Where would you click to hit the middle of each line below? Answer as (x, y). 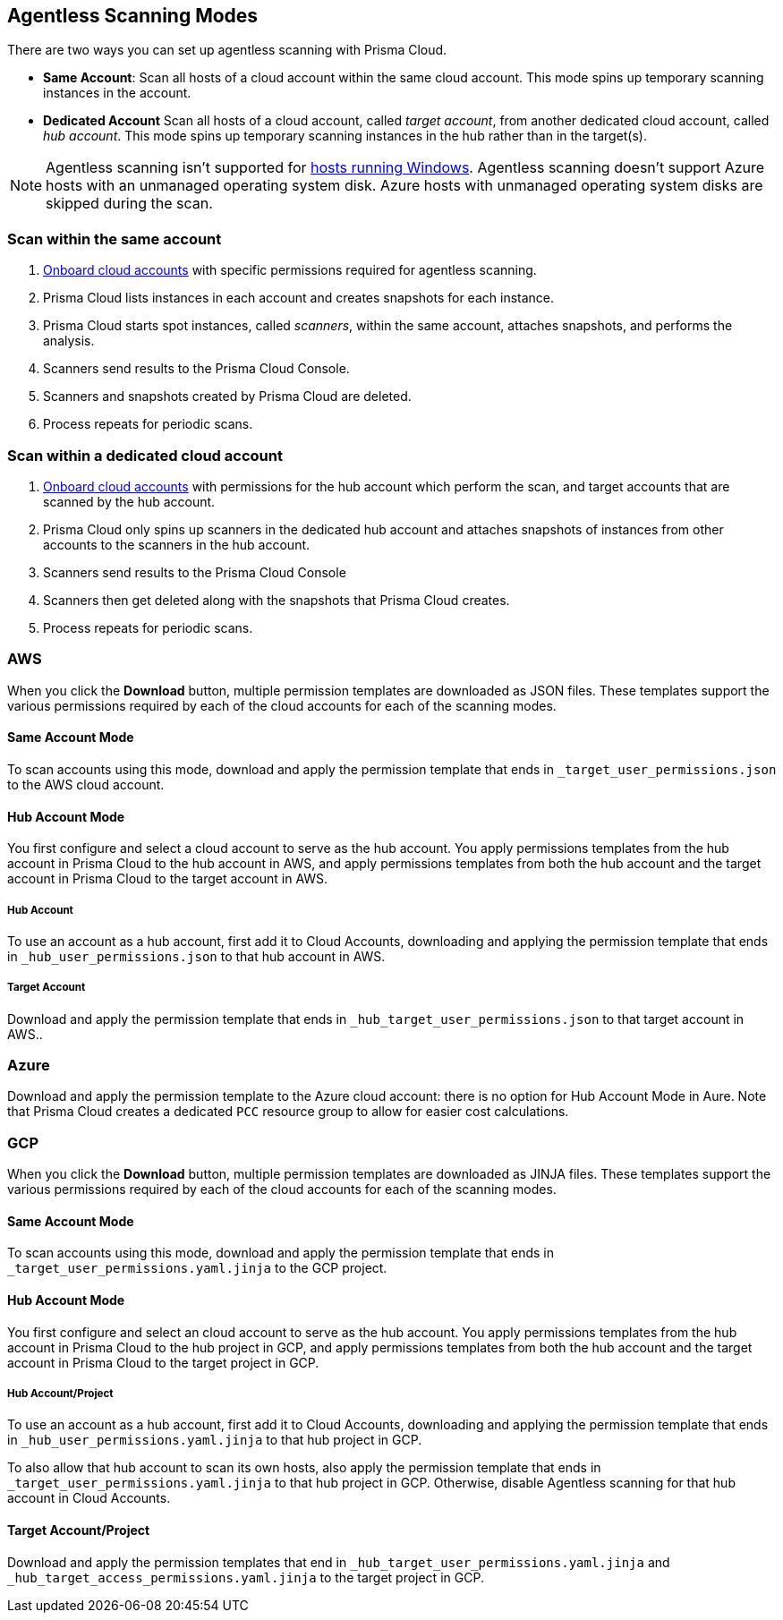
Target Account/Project (79, 1530)
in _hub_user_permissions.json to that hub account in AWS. (196, 956)
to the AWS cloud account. (86, 784)
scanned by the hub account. (129, 501)
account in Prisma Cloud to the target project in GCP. (163, 1362)
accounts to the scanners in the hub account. (177, 544)
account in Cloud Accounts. (89, 1498)
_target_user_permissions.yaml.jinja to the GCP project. (197, 1268)
